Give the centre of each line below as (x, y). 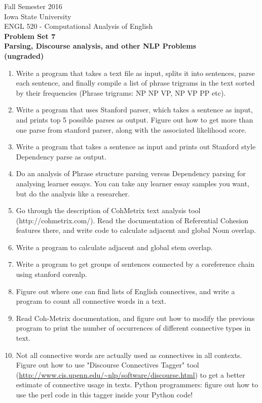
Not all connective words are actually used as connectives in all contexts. (129, 355)
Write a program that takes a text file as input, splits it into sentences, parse (135, 73)
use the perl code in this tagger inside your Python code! (104, 394)
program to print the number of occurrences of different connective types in (133, 328)
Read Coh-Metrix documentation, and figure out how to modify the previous (135, 318)
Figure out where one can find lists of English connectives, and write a (125, 291)
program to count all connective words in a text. (91, 301)
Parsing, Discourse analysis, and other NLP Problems (100, 46)
